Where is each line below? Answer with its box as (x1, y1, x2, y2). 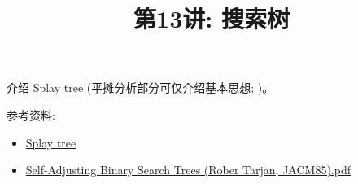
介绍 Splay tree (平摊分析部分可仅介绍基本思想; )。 (7, 79, 274, 96)
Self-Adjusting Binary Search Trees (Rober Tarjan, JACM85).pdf (25, 161, 351, 178)
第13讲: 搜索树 (133, 2, 290, 35)
